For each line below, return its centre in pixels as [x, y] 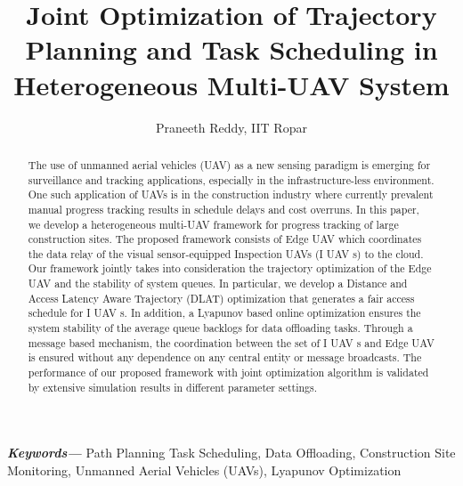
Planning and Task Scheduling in [231, 49]
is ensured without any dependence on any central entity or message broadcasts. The [225, 357]
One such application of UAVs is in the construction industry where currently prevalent [231, 194]
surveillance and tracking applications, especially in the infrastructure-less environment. [231, 179]
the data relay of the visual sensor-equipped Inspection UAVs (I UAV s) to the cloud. [226, 253]
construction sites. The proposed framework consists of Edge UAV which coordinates [225, 239]
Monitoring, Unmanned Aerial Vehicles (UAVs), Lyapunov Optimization [204, 470]
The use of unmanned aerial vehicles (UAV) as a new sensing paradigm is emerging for [229, 164]
